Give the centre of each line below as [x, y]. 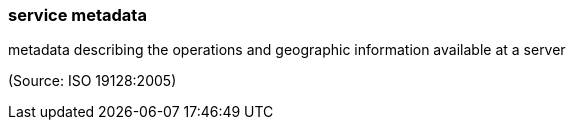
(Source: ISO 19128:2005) [92, 81]
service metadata [77, 15]
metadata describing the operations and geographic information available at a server [287, 50]
